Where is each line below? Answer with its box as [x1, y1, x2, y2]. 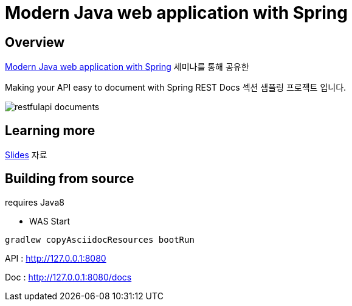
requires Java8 [5, 196, 64, 207]
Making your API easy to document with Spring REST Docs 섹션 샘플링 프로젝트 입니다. [5, 82, 347, 93]
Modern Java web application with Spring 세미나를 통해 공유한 [5, 61, 249, 72]
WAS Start [29, 215, 71, 226]
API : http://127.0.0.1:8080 [5, 252, 106, 263]
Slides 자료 [5, 150, 47, 161]
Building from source [5, 171, 134, 187]
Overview [5, 34, 65, 50]
